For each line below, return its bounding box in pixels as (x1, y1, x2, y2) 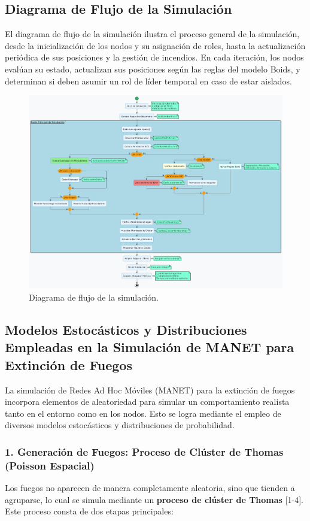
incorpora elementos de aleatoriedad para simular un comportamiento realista (5, 395, 290, 408)
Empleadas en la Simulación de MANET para (5, 338, 294, 356)
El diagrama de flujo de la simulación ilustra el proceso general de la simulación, (5, 28, 300, 40)
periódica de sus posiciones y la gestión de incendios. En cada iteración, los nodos (5, 51, 304, 63)
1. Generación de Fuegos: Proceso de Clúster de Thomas (5, 444, 284, 459)
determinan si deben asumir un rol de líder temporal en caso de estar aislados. (5, 74, 292, 87)
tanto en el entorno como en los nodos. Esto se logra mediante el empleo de (5, 407, 281, 419)
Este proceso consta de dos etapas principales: (5, 505, 174, 517)
